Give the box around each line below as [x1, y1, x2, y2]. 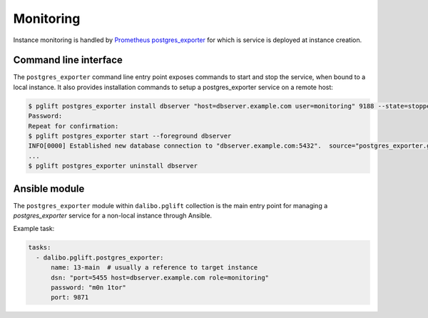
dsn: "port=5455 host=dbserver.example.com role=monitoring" [51, 273, 270, 282]
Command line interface [13, 54, 123, 66]
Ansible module [13, 183, 85, 195]
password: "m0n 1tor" [51, 284, 126, 292]
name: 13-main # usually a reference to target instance [51, 264, 258, 272]
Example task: [13, 225, 55, 233]
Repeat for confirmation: [28, 122, 119, 130]
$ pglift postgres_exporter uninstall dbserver [28, 162, 198, 170]
